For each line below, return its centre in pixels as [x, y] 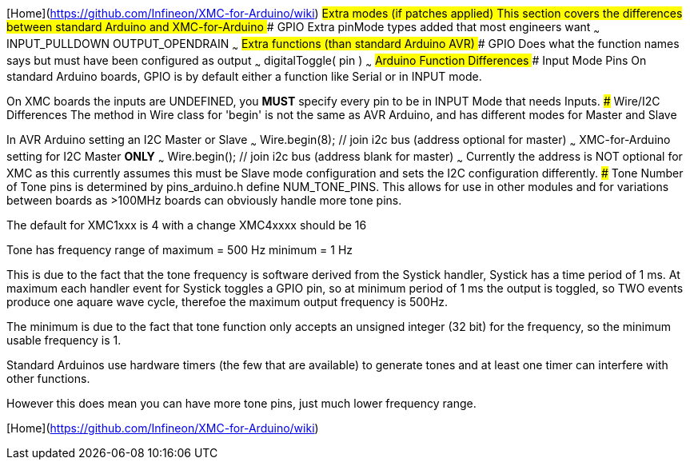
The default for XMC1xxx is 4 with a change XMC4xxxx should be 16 [187, 225]
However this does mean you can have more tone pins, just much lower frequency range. [241, 403]
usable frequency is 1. [64, 340]
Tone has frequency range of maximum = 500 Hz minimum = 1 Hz [180, 249]
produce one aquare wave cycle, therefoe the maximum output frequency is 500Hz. [227, 301]
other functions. [48, 378]
